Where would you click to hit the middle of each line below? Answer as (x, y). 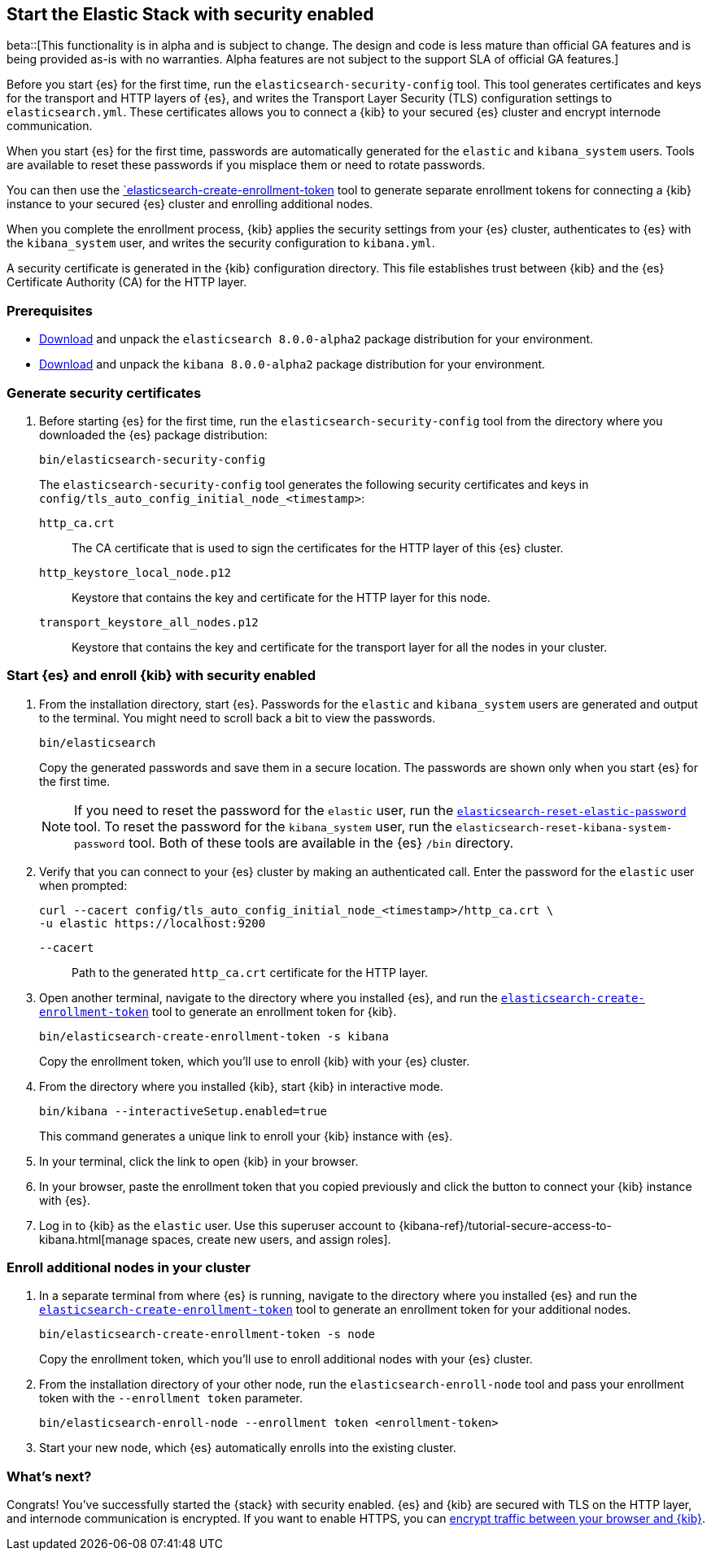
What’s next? (49, 1476)
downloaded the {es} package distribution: (153, 434)
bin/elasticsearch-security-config (153, 459)
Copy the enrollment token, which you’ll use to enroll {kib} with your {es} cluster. (255, 1061)
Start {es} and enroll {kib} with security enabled (161, 676)
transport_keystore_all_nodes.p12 (149, 622)
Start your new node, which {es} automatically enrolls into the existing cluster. (248, 1448)
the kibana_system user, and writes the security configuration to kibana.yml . (221, 243)
